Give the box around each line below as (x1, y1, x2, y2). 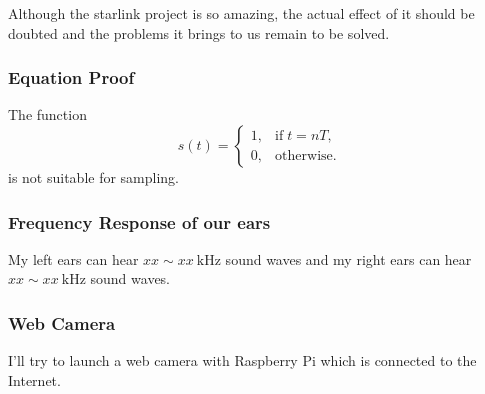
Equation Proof (8, 65, 135, 90)
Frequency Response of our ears (8, 209, 271, 234)
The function (8, 104, 87, 125)
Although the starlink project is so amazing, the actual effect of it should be (8, 3, 475, 23)
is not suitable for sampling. (8, 167, 180, 187)
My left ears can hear (8, 248, 139, 269)
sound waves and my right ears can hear (225, 248, 472, 269)
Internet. (8, 369, 61, 390)
